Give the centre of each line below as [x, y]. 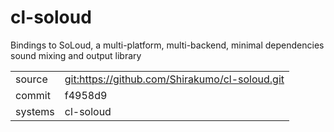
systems [35, 111]
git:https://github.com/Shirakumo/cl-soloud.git [174, 79]
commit [33, 95]
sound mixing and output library [76, 55]
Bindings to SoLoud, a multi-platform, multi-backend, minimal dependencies [167, 45]
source [31, 79]
